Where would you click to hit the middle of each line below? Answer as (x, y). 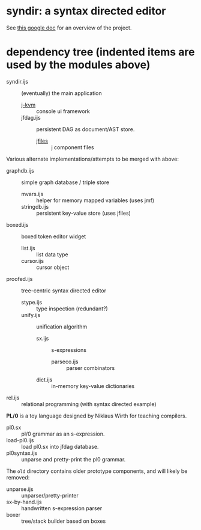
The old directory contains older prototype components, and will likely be (97, 471)
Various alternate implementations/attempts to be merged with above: (92, 159)
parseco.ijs (65, 362)
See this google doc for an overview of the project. (69, 28)
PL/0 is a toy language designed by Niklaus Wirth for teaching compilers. (97, 416)
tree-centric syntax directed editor (64, 291)
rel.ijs (13, 398)
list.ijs (28, 248)
